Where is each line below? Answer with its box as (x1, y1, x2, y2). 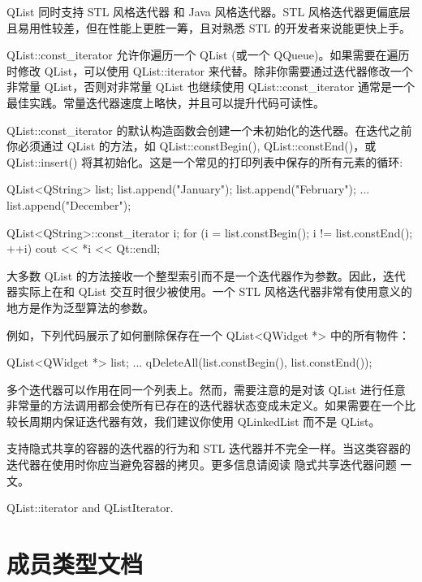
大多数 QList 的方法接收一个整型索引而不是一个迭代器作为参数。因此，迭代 (6, 267, 406, 284)
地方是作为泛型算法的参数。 (6, 298, 154, 315)
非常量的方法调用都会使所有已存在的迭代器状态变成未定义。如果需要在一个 (6, 397, 404, 414)
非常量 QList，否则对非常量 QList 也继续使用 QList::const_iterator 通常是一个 (6, 78, 416, 95)
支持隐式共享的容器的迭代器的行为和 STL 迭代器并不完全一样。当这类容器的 (6, 440, 411, 457)
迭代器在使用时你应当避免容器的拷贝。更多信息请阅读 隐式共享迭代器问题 (6, 456, 397, 473)
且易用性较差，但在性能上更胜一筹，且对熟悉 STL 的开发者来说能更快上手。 (6, 19, 411, 36)
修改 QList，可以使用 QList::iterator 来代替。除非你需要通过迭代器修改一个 (17, 62, 413, 79)
